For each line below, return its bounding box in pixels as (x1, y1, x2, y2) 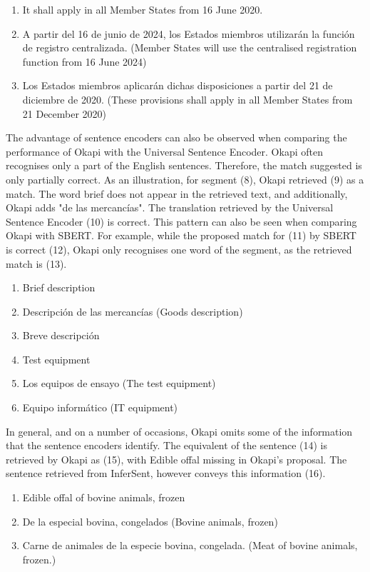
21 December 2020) (22, 106, 107, 121)
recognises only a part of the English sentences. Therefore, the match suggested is (6, 158, 362, 173)
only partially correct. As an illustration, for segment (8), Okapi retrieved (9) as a (6, 171, 364, 186)
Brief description (22, 280, 96, 295)
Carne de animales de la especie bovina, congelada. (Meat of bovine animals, (22, 538, 358, 553)
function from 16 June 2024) (22, 54, 147, 69)
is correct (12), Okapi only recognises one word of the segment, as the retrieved (6, 241, 352, 256)
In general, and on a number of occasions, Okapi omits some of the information (6, 423, 353, 438)
